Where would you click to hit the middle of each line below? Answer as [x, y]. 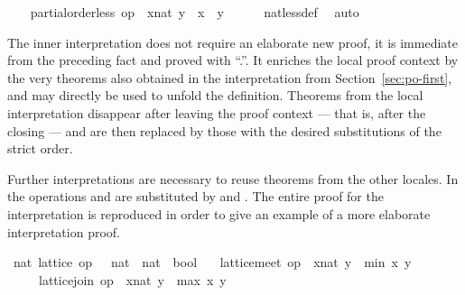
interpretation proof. [64, 231]
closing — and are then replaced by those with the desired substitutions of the [224, 130]
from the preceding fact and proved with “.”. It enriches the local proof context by [233, 60]
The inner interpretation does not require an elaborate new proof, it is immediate [232, 42]
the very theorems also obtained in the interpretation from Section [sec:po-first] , [230, 77]
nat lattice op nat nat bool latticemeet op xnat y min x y [212, 262]
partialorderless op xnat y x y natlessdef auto [195, 12]
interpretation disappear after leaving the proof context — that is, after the [217, 112]
